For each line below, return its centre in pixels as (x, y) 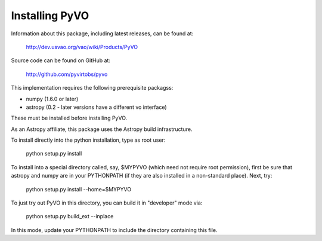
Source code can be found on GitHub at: (61, 60)
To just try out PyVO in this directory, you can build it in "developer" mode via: (107, 203)
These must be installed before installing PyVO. (69, 118)
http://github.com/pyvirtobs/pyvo (67, 74)
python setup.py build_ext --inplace (70, 216)
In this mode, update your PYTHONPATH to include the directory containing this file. (114, 230)
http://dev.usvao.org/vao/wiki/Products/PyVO (82, 47)
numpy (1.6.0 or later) (52, 99)
